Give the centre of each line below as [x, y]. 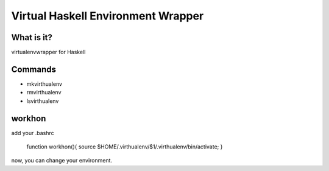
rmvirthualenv [44, 92]
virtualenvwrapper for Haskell [48, 52]
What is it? [32, 37]
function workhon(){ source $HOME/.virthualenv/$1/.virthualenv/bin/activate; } [125, 147]
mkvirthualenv [44, 84]
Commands [34, 69]
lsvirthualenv [43, 101]
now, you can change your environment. [62, 161]
